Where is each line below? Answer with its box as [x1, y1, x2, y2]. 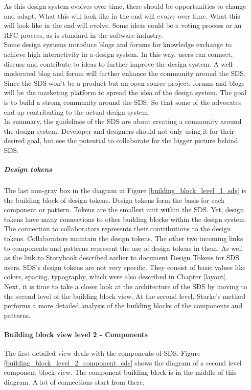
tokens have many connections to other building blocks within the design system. [4, 214, 247, 224]
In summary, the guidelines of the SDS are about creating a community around [4, 116, 242, 126]
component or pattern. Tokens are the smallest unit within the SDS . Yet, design [4, 204, 244, 215]
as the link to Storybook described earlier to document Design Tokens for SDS [4, 252, 239, 263]
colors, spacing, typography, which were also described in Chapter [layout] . [4, 271, 228, 282]
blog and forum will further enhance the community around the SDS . [38, 68, 246, 78]
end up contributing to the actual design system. [4, 106, 150, 117]
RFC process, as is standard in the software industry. [4, 29, 163, 40]
